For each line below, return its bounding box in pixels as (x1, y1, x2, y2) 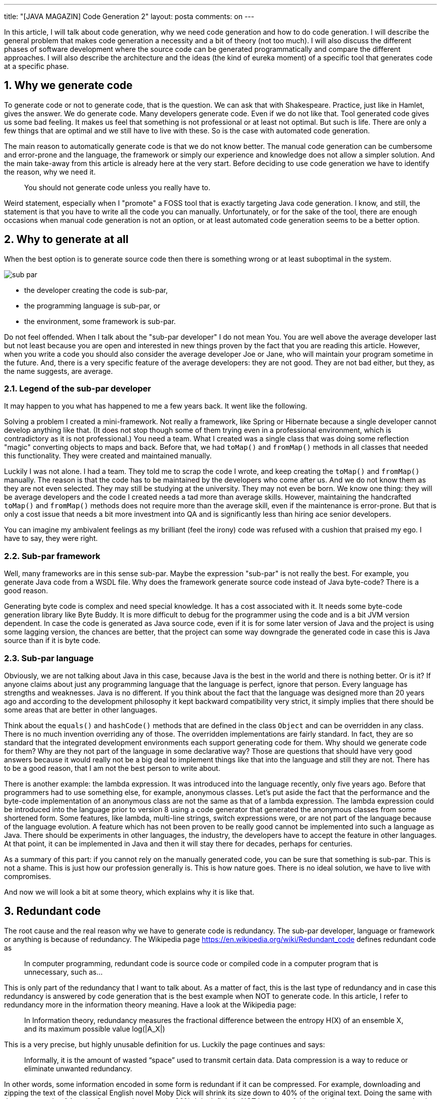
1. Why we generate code (4, 79, 133, 92)
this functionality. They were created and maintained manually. (4, 451, 212, 460)
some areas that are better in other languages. (4, 705, 158, 714)
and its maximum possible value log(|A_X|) (24, 1024, 165, 1033)
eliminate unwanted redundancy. (24, 1064, 132, 1073)
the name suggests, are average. (4, 366, 113, 375)
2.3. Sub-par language (4, 653, 94, 663)
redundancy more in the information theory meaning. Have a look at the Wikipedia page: (4, 1000, 297, 1009)
